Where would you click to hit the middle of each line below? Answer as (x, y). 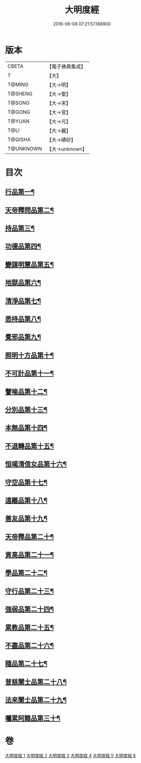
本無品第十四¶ (26, 428)
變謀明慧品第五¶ (30, 264)
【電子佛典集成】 (66, 66)
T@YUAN (19, 121)
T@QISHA (19, 139)
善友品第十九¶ (26, 519)
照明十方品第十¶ (30, 355)
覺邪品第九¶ (23, 337)
